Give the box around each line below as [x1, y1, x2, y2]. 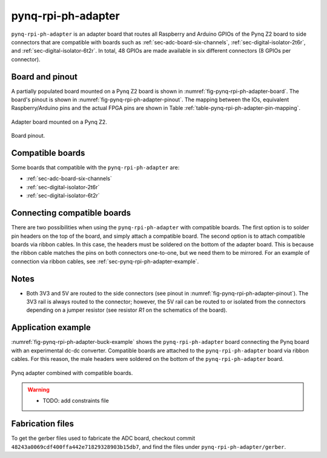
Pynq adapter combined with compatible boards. [11, 369, 133, 376]
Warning [27, 386, 50, 393]
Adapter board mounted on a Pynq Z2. [11, 118, 107, 126]
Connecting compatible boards [11, 208, 131, 218]
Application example [11, 322, 91, 333]
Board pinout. [11, 132, 45, 140]
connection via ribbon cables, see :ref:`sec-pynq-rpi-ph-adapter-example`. [11, 258, 199, 265]
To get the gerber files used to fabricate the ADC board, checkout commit [11, 434, 196, 442]
